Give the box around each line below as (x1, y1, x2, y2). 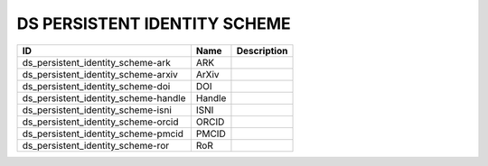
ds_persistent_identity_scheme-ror (22, 139, 170, 152)
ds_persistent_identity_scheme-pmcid (22, 127, 184, 140)
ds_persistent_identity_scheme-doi (22, 79, 171, 92)
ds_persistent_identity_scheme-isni (22, 104, 172, 116)
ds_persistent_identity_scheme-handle (22, 91, 186, 104)
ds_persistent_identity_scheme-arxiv (22, 68, 178, 80)
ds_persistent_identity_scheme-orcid (22, 115, 180, 128)
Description (236, 44, 288, 57)
